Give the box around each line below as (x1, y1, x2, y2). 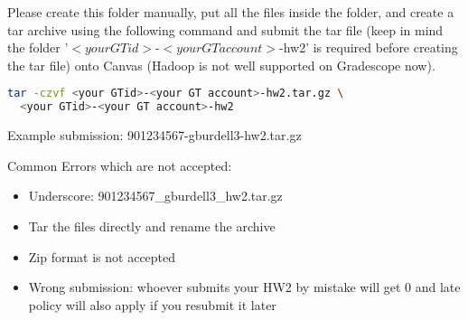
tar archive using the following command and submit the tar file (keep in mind (7, 20, 444, 39)
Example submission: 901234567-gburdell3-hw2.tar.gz (7, 126, 302, 145)
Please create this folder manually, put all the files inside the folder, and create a (7, 3, 454, 21)
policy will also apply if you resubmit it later (28, 295, 276, 314)
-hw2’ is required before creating (279, 38, 458, 57)
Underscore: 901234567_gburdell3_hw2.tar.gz (28, 186, 283, 205)
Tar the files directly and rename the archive (28, 216, 276, 235)
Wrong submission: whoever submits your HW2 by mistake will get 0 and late (28, 278, 461, 296)
